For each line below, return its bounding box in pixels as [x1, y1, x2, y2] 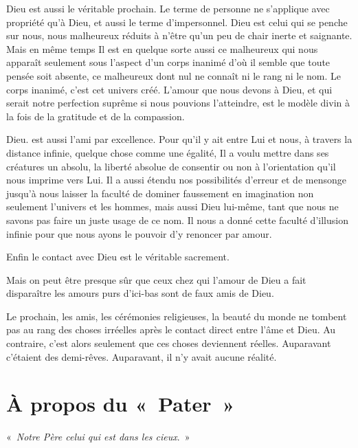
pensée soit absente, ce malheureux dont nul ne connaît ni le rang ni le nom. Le [6, 68, 341, 82]
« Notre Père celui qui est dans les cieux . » [6, 429, 190, 444]
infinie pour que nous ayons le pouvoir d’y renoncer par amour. [6, 226, 272, 240]
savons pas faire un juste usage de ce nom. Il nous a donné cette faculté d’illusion [6, 212, 348, 227]
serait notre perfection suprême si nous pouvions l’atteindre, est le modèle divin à [6, 96, 350, 110]
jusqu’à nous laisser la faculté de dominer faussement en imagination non [6, 186, 314, 200]
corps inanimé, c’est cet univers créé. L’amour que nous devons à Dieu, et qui [6, 82, 333, 96]
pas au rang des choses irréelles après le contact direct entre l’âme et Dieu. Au [6, 322, 336, 337]
